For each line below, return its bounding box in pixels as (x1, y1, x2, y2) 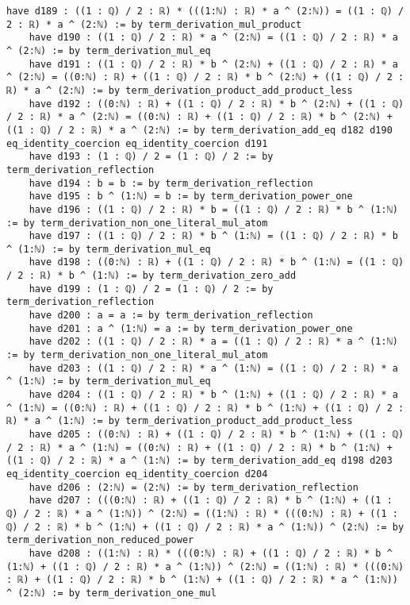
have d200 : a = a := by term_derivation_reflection (29, 310, 313, 322)
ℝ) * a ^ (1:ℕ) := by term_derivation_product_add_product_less (6, 415, 353, 427)
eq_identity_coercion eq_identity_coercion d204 (6, 468, 268, 480)
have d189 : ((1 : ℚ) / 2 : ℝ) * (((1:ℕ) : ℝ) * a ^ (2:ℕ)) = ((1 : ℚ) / (6, 6, 404, 17)
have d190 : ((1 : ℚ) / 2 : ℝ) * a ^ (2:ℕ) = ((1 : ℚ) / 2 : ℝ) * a (29, 32, 398, 44)
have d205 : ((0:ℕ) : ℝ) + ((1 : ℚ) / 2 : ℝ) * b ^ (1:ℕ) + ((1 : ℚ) (29, 429, 404, 440)
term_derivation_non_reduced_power (6, 534, 194, 546)
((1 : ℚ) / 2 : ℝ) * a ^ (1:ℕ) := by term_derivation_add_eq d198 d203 (6, 455, 393, 467)
